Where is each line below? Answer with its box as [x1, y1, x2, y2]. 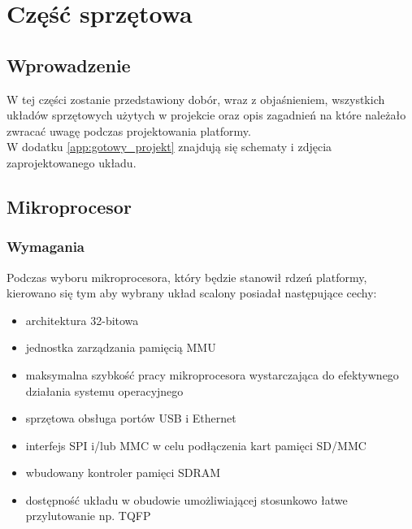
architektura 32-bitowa [25, 311, 139, 328]
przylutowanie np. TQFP [25, 507, 151, 524]
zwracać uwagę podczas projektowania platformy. [7, 122, 251, 139]
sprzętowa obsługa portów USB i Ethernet [25, 410, 236, 427]
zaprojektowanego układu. [7, 154, 137, 171]
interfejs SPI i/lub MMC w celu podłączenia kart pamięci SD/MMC [25, 436, 366, 453]
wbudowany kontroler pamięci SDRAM [25, 464, 221, 481]
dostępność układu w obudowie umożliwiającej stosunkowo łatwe [25, 491, 348, 508]
